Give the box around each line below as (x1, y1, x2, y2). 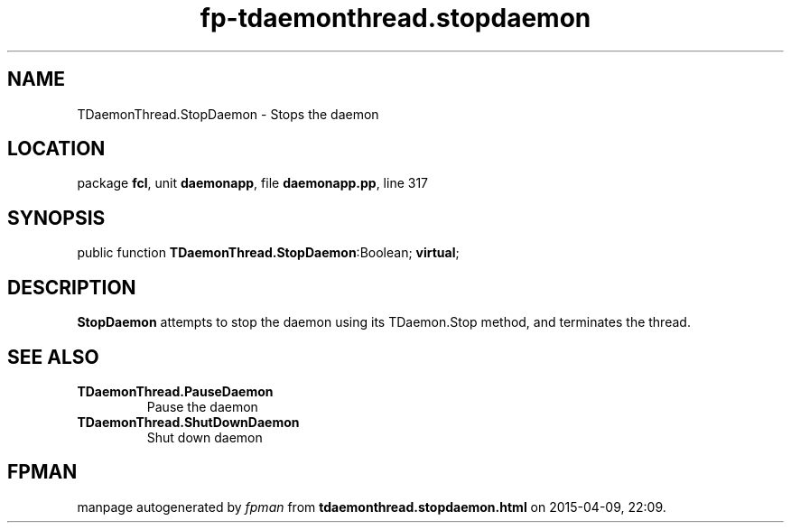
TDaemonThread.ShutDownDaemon (77, 414, 300, 430)
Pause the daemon (146, 398, 258, 414)
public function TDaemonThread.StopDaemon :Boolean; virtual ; (77, 245, 460, 261)
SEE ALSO (7, 345, 99, 368)
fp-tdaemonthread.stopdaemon (200, 3, 591, 33)
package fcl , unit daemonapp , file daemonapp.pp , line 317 (77, 175, 429, 191)
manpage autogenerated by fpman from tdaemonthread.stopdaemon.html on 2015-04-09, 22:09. (77, 498, 666, 515)
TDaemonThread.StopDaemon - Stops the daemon (77, 106, 379, 122)
